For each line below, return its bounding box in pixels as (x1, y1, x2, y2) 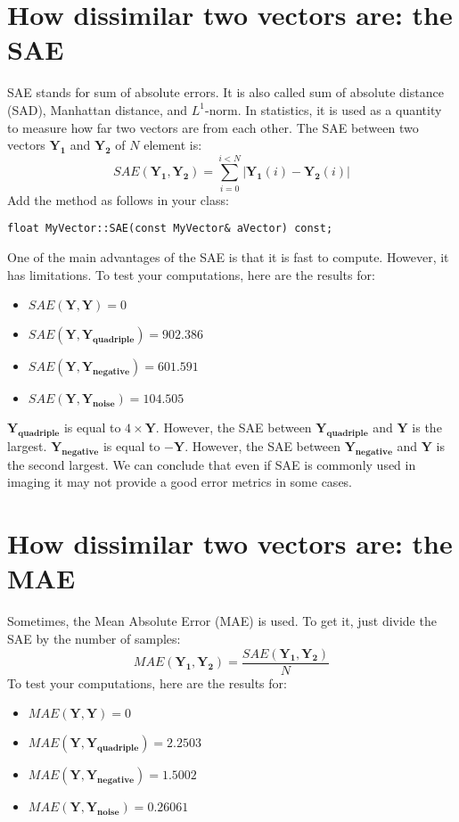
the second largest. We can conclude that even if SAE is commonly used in (7, 455, 416, 473)
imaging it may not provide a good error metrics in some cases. (7, 473, 353, 491)
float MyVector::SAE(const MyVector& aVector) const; (7, 222, 333, 235)
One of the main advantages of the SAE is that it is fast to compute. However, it (7, 248, 449, 267)
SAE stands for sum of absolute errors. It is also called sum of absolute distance (7, 83, 444, 102)
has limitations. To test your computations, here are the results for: (7, 265, 375, 284)
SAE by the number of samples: (7, 629, 181, 647)
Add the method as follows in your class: (7, 190, 229, 209)
